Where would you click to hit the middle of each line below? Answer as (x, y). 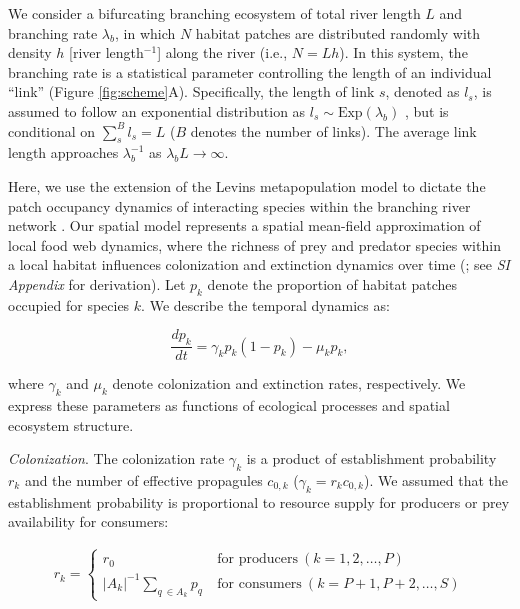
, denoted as (422, 91)
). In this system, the (403, 52)
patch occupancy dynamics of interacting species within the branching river (239, 205)
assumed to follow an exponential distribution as (157, 110)
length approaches (63, 152)
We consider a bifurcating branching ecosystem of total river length (214, 13)
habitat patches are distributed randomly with (338, 32)
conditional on (52, 130)
